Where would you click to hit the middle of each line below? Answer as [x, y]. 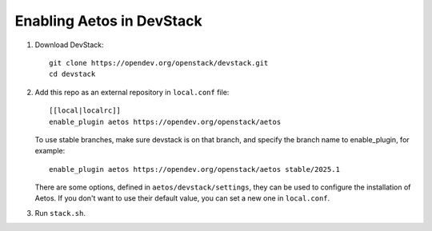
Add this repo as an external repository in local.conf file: [132, 92]
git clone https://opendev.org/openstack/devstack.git [159, 63]
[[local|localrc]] [85, 111]
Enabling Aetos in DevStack [109, 21]
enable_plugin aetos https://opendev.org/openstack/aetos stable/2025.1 [194, 169]
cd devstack [72, 74]
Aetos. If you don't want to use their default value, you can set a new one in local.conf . [182, 198]
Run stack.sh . [60, 213]
